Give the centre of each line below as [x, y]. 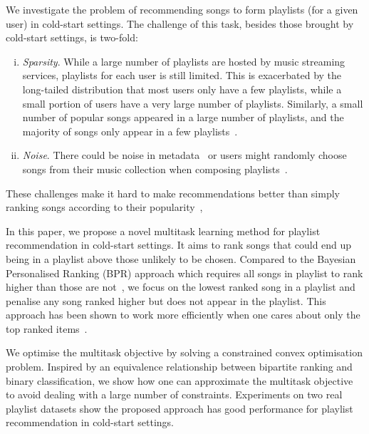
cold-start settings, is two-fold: [72, 37]
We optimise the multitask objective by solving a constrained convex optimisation [184, 352]
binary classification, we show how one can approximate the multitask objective [180, 380]
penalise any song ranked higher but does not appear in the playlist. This [166, 300]
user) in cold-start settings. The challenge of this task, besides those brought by [180, 23]
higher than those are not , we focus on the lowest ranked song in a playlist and [181, 287]
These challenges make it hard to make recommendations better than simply [173, 193]
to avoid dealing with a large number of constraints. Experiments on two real [174, 394]
